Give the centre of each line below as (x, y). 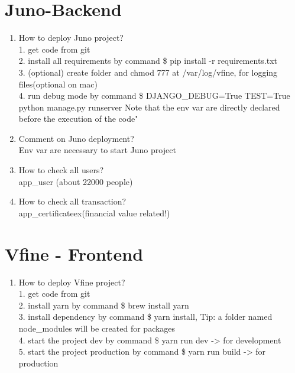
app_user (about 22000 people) (76, 181)
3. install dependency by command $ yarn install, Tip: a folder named (145, 317)
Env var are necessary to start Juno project (97, 150)
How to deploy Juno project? (71, 38)
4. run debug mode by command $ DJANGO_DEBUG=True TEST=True (154, 95)
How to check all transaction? (72, 201)
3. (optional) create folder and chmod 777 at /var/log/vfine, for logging (148, 72)
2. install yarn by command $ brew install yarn (104, 305)
